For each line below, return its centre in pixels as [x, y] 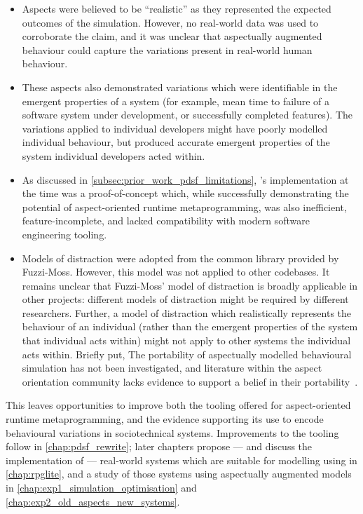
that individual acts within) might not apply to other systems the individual [186, 340]
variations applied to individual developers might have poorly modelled [175, 128]
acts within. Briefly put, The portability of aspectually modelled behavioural [187, 354]
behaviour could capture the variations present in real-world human [167, 49]
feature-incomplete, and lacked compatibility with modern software [166, 221]
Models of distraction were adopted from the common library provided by [180, 258]
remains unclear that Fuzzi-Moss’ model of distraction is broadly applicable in [190, 285]
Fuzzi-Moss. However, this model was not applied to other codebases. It [176, 272]
